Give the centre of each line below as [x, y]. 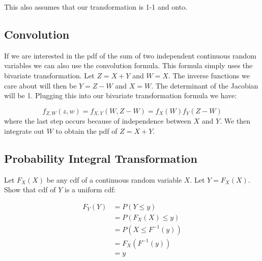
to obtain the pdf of [86, 130]
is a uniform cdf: [90, 190]
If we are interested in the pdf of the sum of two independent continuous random [130, 55]
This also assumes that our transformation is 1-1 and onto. [96, 7]
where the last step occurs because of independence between [98, 121]
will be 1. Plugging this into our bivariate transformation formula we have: [121, 95]
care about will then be [40, 85]
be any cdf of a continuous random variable [114, 179]
